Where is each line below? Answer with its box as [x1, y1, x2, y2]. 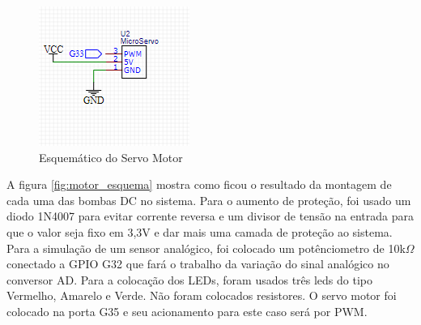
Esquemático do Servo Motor [39, 148, 183, 165]
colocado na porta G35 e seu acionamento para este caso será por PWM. [6, 302, 368, 319]
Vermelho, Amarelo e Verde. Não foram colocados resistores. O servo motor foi [6, 287, 397, 304]
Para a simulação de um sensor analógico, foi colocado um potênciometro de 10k [6, 239, 406, 256]
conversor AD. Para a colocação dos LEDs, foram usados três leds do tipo [6, 271, 373, 288]
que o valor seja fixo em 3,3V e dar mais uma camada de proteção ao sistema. [6, 223, 393, 240]
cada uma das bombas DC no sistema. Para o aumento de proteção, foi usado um [6, 191, 411, 208]
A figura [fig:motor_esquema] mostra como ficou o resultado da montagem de [6, 176, 392, 193]
